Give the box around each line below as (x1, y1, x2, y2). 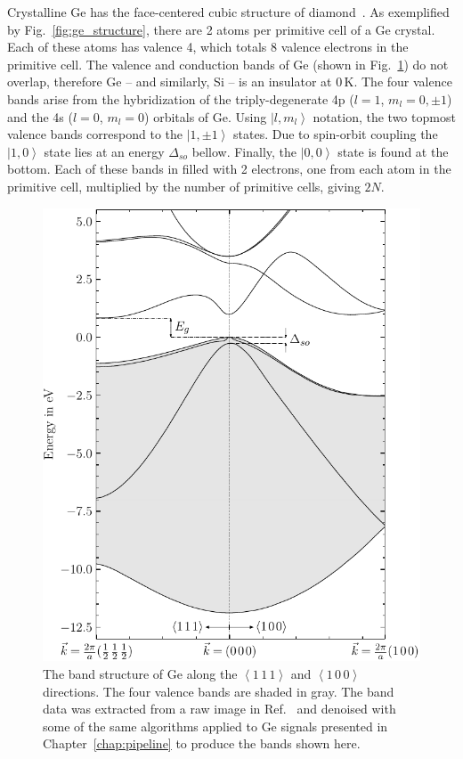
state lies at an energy (44, 142, 165, 160)
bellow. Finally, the (191, 142, 297, 160)
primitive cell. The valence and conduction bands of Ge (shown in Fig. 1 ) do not (7, 54, 449, 73)
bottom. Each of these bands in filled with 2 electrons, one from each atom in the (7, 159, 451, 178)
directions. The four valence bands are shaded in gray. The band (43, 681, 394, 700)
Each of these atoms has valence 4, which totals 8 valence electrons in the (7, 37, 409, 56)
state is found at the (337, 142, 449, 160)
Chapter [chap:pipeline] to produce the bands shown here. (43, 734, 361, 753)
